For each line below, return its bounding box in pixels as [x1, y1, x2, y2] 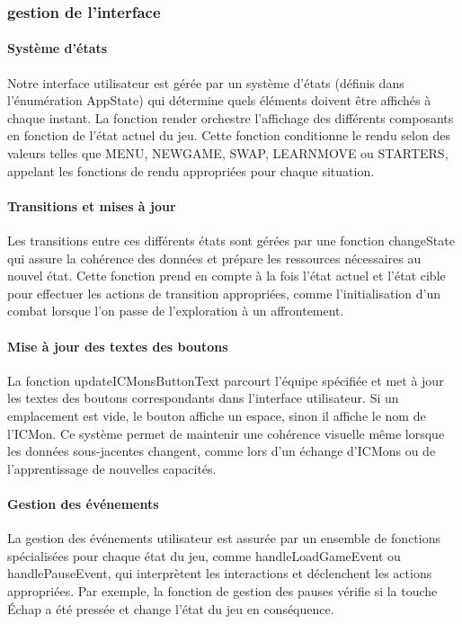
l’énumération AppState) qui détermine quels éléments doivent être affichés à [7, 91, 431, 110]
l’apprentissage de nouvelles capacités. [7, 459, 217, 477]
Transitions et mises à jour [7, 196, 176, 215]
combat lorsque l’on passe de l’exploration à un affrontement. [7, 301, 344, 320]
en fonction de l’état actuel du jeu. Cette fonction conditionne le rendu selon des [7, 126, 450, 145]
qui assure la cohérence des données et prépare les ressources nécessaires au [7, 248, 422, 267]
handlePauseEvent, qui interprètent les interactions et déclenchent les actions [7, 564, 432, 583]
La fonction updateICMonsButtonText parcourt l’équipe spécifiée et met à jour [7, 370, 444, 389]
